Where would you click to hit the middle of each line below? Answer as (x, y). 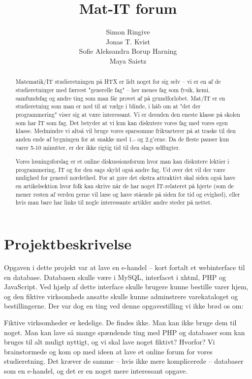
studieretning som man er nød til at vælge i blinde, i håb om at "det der (108, 106)
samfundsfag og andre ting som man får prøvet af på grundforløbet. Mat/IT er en (120, 98)
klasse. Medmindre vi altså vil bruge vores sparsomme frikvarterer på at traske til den (126, 131)
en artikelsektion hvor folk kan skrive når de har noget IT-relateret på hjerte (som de (125, 186)
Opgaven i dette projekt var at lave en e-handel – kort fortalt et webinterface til (125, 267)
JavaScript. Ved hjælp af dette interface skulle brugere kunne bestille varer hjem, (126, 287)
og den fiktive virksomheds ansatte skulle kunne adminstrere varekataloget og (121, 296)
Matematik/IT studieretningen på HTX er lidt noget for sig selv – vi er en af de (118, 82)
